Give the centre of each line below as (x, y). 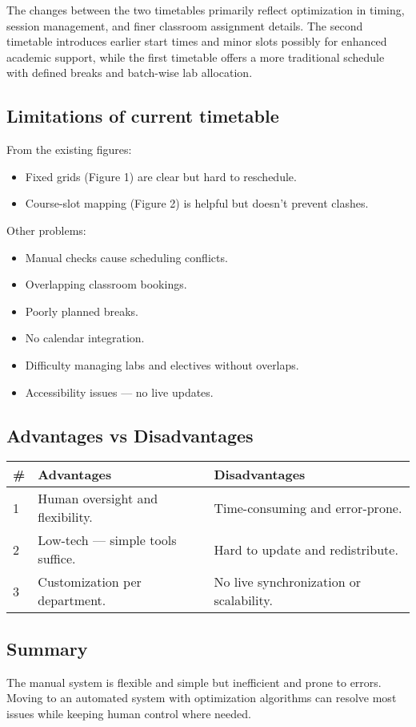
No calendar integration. (85, 338)
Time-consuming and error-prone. (308, 507)
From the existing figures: (69, 149)
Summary (47, 648)
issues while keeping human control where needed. (129, 713)
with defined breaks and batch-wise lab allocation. (130, 73)
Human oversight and (98, 499)
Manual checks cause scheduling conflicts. (126, 257)
